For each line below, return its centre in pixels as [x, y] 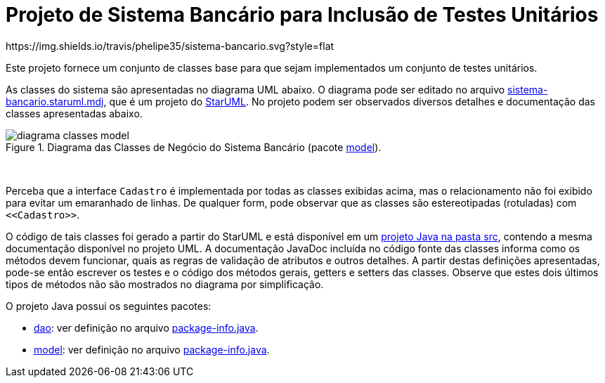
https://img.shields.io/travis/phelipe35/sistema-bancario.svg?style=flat [170, 46]
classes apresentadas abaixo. [74, 113]
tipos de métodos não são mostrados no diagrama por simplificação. [165, 284]
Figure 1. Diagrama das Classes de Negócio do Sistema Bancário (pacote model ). [194, 147]
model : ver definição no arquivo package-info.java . [152, 349]
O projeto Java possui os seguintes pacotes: [109, 306]
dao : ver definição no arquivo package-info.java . [146, 327]
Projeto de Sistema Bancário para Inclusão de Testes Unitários [302, 15]
